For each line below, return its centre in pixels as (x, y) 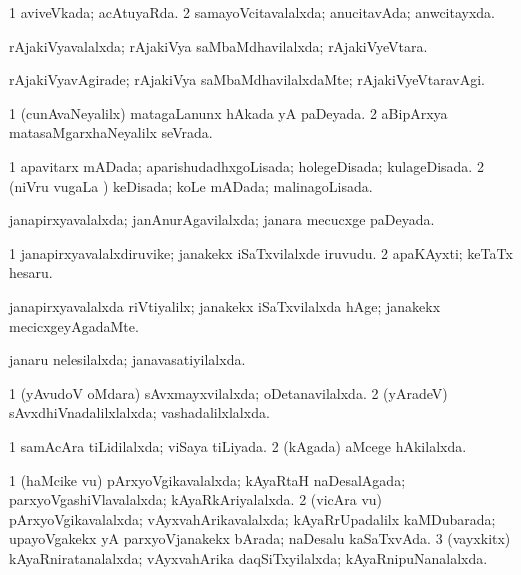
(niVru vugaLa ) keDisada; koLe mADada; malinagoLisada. (191, 185)
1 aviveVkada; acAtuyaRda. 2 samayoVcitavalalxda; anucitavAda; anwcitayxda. (252, 12)
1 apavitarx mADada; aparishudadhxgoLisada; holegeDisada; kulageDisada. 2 (246, 165)
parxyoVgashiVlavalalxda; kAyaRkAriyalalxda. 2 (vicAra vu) (196, 499)
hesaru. (31, 272)
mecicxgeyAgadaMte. (74, 325)
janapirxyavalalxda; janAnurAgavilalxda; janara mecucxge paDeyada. (222, 219)
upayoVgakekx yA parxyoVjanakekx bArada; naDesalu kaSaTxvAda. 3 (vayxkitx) (260, 538)
